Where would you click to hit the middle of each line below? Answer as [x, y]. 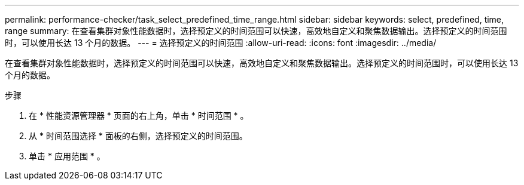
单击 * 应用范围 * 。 [67, 156]
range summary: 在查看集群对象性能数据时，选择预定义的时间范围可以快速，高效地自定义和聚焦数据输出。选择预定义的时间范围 [256, 31]
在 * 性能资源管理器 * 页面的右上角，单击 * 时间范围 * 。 [139, 115]
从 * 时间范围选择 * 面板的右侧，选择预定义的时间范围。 [138, 136]
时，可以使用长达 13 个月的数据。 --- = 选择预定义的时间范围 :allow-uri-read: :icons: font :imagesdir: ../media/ [221, 43]
